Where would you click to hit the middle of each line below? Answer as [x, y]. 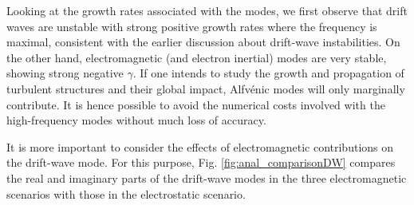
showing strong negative [65, 73]
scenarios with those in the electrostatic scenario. [126, 193]
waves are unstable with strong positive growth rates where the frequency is [192, 26]
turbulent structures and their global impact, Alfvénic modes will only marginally [206, 88]
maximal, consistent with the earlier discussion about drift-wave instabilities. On [203, 42]
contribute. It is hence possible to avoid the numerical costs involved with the [196, 104]
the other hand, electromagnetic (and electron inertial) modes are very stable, [197, 57]
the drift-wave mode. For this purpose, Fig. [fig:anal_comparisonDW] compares [201, 162]
